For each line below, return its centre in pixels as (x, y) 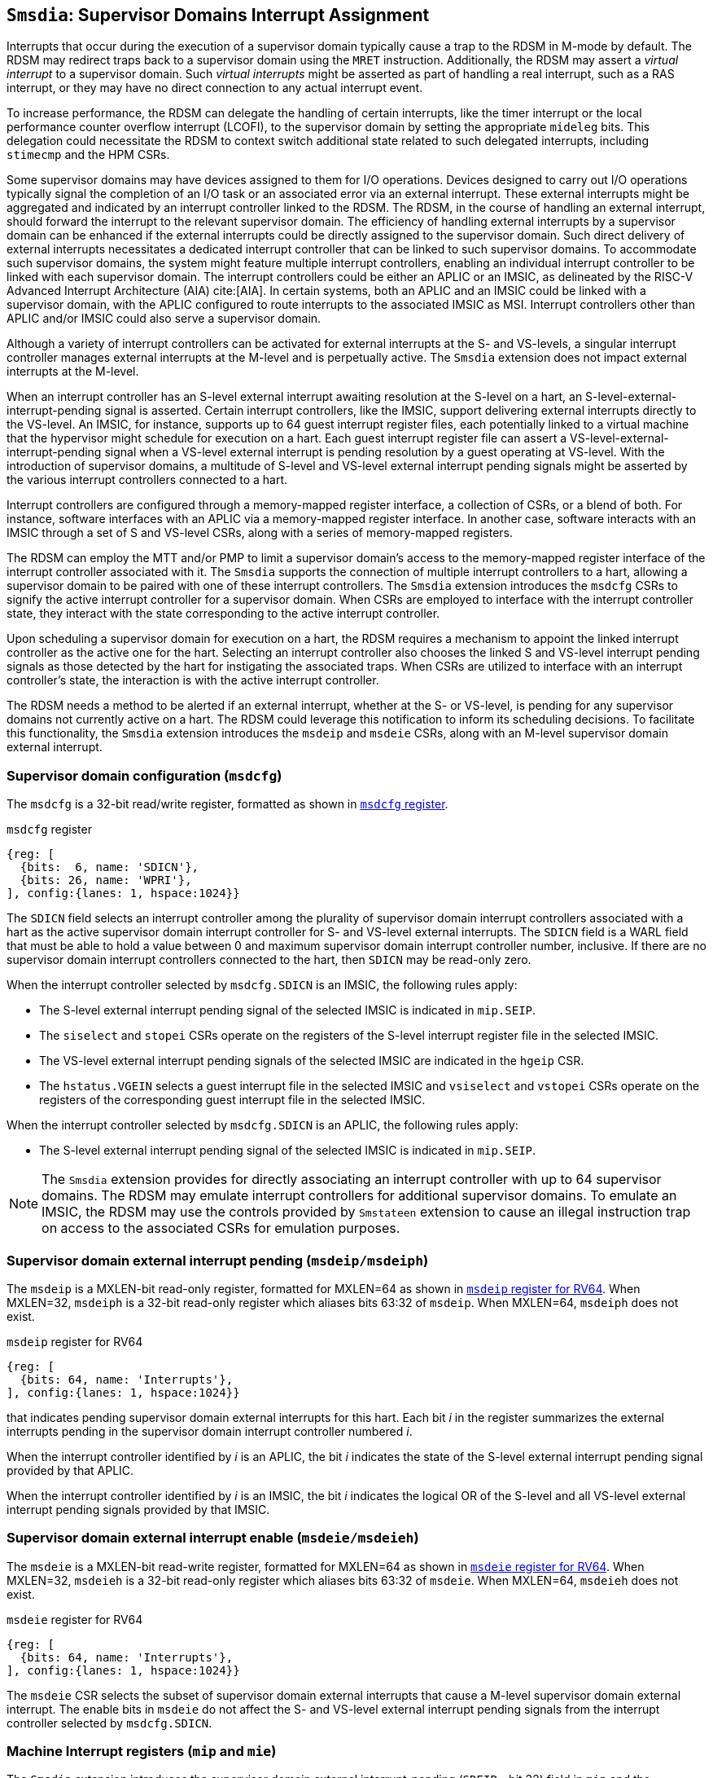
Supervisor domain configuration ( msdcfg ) (144, 775)
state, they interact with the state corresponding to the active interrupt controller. (223, 614)
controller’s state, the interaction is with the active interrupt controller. (193, 680)
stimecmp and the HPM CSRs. (88, 155)
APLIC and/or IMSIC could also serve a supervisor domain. (164, 319)
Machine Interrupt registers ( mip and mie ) (142, 1752)
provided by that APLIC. (70, 1470)
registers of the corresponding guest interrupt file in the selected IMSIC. (232, 1100)
